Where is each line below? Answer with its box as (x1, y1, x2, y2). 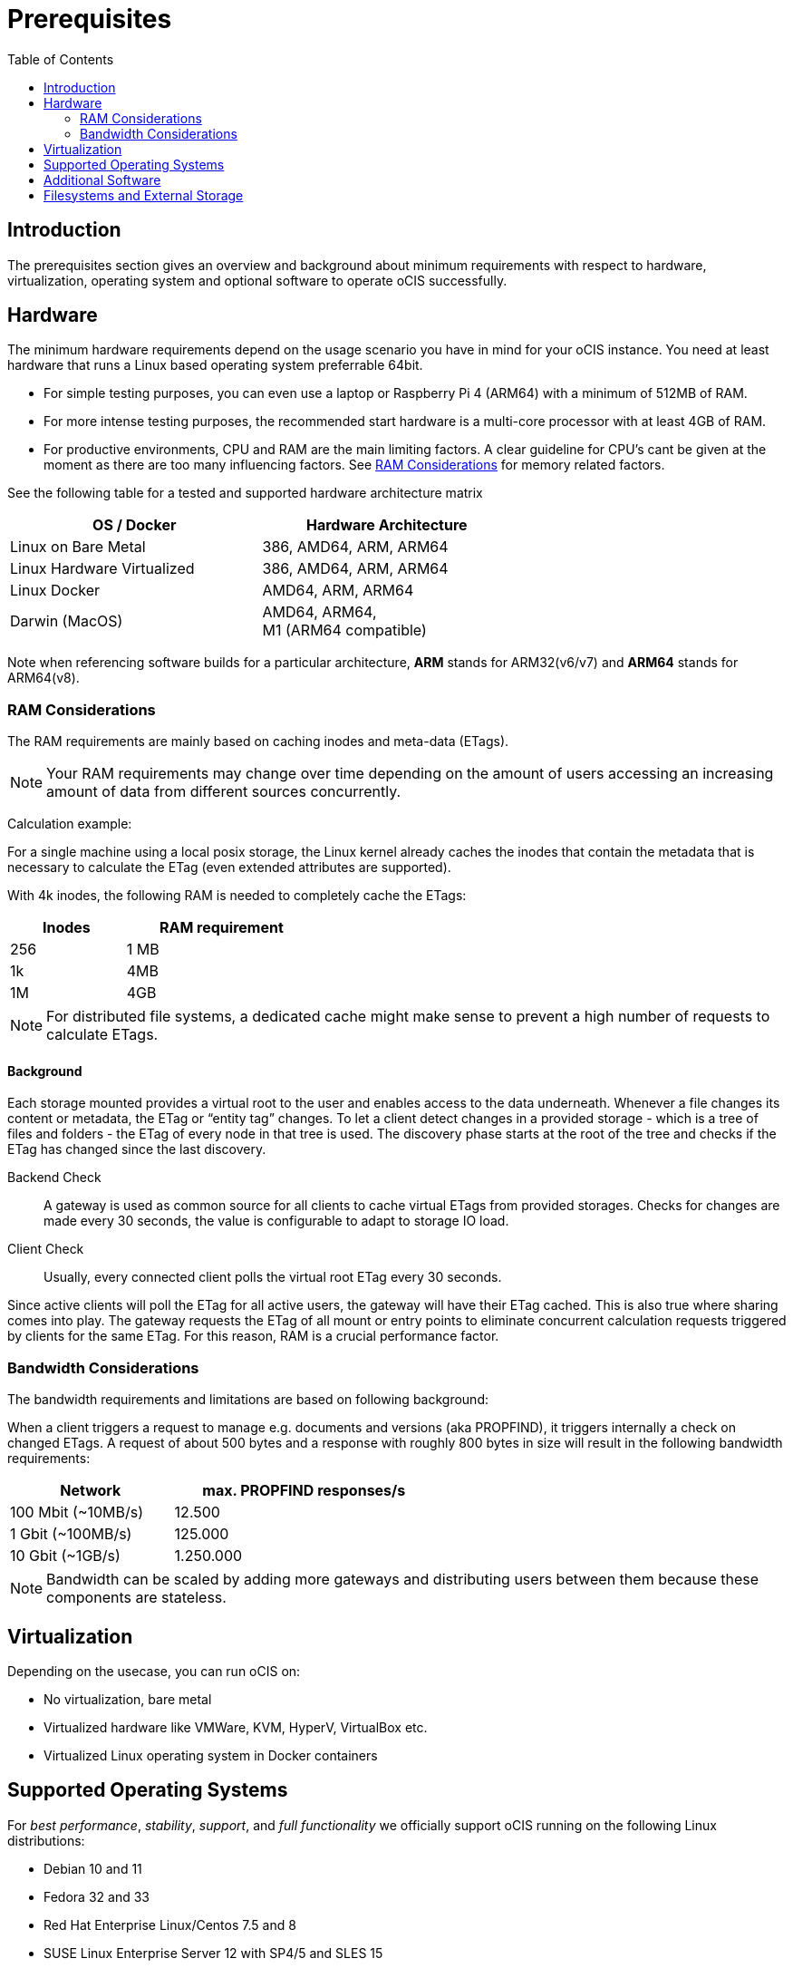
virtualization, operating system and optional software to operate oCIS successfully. (7, 272, 508, 288)
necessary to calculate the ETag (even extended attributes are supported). (7, 859, 451, 876)
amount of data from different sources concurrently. (46, 782, 401, 801)
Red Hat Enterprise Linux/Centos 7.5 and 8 (44, 1916, 296, 1933)
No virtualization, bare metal (44, 1692, 212, 1707)
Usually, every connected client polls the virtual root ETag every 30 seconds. (44, 1269, 502, 1285)
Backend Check (7, 1169, 102, 1186)
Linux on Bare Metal (10, 538, 146, 557)
